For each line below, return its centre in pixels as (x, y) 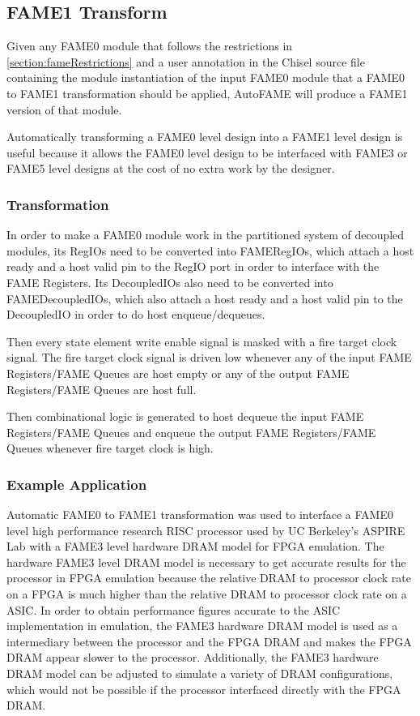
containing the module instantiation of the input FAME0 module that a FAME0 (206, 77)
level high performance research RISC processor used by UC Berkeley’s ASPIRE (206, 530)
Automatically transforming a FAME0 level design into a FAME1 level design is (205, 137)
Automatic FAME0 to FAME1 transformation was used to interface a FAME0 (200, 514)
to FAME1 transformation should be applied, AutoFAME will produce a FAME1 (207, 93)
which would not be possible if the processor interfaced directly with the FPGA (204, 689)
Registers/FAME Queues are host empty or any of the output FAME (178, 373)
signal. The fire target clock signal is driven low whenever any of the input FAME (209, 357)
